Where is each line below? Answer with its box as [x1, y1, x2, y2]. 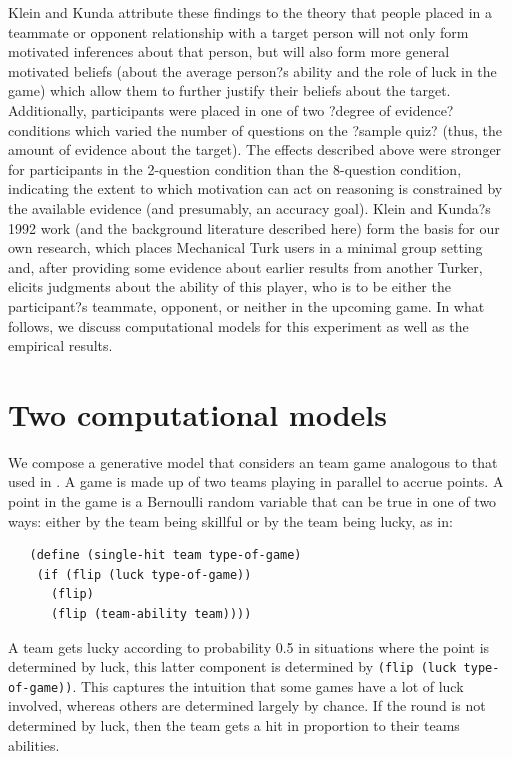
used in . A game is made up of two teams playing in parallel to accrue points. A [8, 471, 504, 492]
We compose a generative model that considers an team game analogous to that [8, 451, 498, 472]
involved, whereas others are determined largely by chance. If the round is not [8, 695, 486, 716]
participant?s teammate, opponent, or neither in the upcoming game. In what [8, 295, 485, 316]
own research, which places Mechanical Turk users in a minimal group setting [8, 237, 483, 258]
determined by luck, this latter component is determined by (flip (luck [8, 656, 457, 677]
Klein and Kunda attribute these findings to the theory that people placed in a [8, 2, 493, 22]
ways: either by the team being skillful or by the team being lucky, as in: [8, 510, 453, 531]
